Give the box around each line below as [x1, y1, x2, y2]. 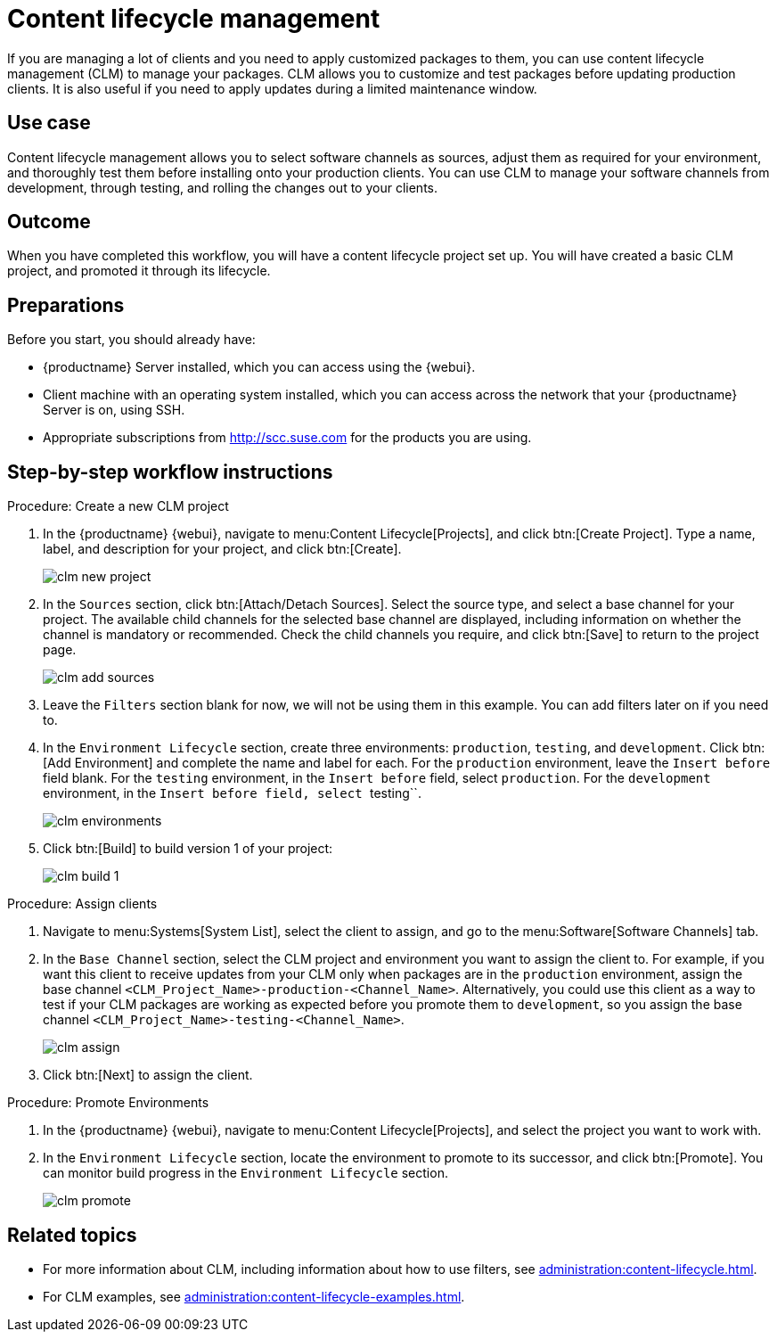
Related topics [7, 1223, 137, 1246]
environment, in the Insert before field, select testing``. [43, 785, 421, 801]
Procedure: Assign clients [7, 896, 158, 912]
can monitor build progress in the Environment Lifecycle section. [43, 1165, 448, 1181]
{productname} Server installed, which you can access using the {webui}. [43, 359, 476, 375]
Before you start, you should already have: [7, 332, 256, 348]
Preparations [7, 293, 125, 316]
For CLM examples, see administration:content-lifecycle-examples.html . [43, 1288, 465, 1304]
